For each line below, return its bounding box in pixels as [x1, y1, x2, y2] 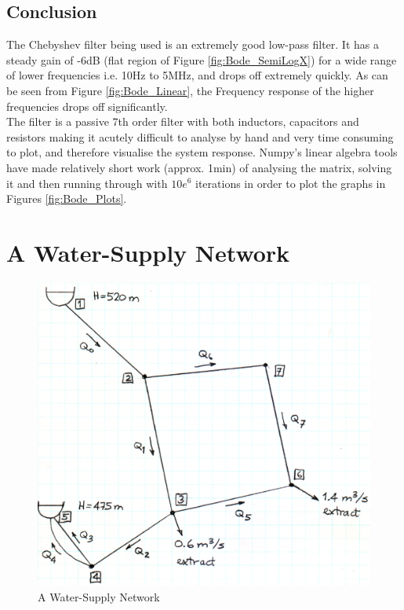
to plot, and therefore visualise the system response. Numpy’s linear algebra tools [6, 144, 398, 160]
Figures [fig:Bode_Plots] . [6, 190, 127, 207]
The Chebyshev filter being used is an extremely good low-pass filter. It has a [6, 36, 379, 53]
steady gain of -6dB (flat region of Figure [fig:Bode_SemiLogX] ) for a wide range [6, 51, 397, 68]
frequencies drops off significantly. [6, 97, 168, 114]
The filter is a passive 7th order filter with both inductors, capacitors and [6, 113, 359, 130]
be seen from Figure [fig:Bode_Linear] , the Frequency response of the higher [6, 82, 374, 98]
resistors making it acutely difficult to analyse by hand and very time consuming [6, 128, 394, 145]
